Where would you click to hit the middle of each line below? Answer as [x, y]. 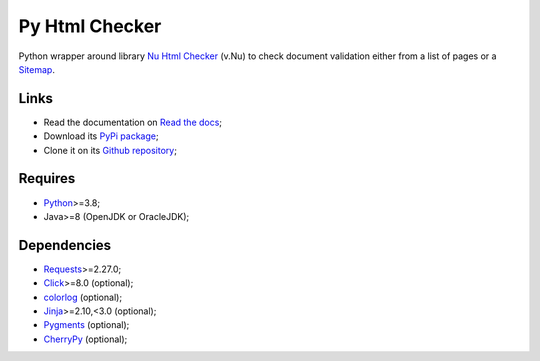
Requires [47, 178]
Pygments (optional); [86, 325]
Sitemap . [36, 69]
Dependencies [65, 245]
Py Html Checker [90, 26]
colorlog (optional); [83, 297]
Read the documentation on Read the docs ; [133, 122]
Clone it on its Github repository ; [110, 150]
